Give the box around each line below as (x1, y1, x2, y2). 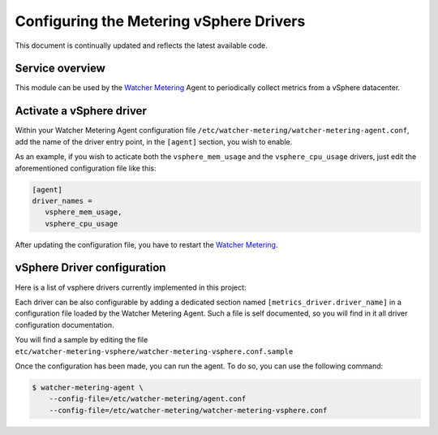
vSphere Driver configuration (15, 261, 166, 275)
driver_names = (32, 196, 92, 205)
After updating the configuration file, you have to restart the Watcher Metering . (15, 239, 278, 249)
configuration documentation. (15, 320, 114, 329)
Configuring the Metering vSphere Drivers (15, 12, 306, 30)
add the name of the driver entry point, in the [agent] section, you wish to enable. (15, 136, 293, 146)
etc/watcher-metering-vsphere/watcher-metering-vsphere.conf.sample (15, 347, 294, 356)
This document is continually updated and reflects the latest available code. (15, 41, 268, 50)
